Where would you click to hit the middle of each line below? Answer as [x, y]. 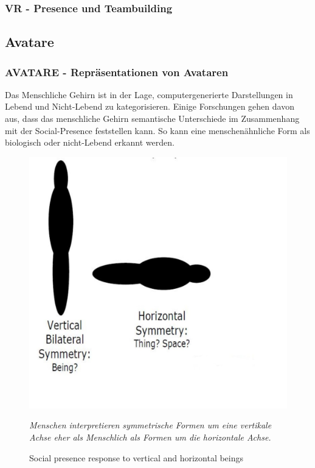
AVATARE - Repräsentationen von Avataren [117, 72]
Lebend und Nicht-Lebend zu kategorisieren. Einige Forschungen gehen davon [150, 106]
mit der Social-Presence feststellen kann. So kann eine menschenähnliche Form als [157, 130]
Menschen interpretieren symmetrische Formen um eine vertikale [151, 425]
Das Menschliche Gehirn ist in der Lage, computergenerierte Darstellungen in [149, 94]
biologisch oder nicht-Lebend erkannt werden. [90, 142]
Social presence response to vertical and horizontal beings [137, 457]
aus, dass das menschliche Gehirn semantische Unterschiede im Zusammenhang [152, 119]
